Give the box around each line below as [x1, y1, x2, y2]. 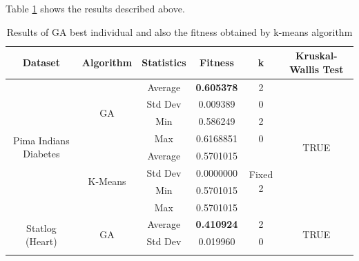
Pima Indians [13, 133, 70, 147]
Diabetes [23, 146, 60, 161]
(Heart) [26, 234, 57, 249]
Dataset [22, 55, 60, 69]
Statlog [26, 220, 57, 235]
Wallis [289, 61, 320, 76]
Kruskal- [295, 48, 338, 63]
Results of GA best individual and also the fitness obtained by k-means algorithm [6, 24, 353, 39]
